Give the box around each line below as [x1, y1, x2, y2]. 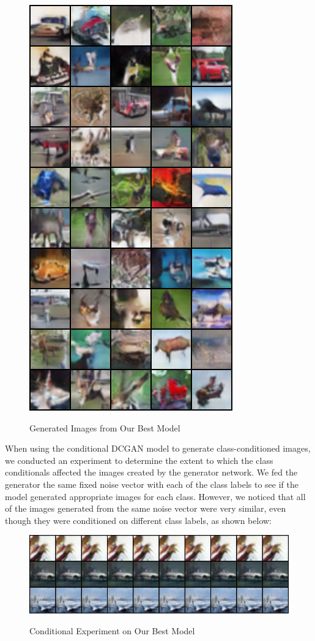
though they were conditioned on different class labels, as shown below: [5, 514, 272, 526]
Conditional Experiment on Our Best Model [29, 624, 195, 637]
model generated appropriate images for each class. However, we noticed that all [5, 490, 306, 503]
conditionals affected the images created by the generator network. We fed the [5, 466, 298, 479]
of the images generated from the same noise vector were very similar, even [5, 502, 286, 515]
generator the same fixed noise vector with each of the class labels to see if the [5, 477, 298, 490]
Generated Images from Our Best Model [29, 421, 180, 434]
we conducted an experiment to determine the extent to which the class [5, 453, 273, 466]
